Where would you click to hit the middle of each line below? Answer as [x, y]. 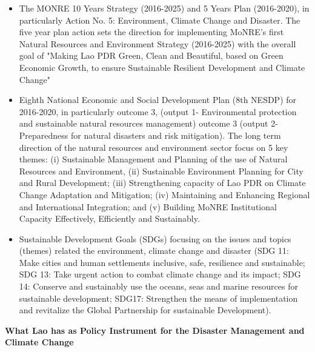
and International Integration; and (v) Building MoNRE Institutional [148, 206]
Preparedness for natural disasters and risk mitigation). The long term [150, 135]
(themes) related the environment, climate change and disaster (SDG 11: [154, 251]
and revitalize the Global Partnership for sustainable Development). [145, 310]
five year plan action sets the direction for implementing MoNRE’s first [151, 32]
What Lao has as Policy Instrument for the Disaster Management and [155, 330]
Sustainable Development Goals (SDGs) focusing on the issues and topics [155, 238]
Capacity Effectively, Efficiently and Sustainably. [109, 218]
